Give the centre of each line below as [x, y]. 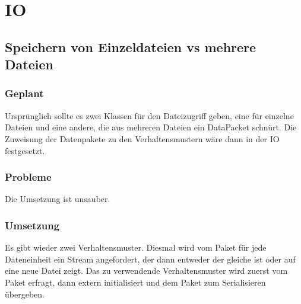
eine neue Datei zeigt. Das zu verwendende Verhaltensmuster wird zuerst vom [146, 271]
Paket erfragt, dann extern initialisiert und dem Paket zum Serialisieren [135, 282]
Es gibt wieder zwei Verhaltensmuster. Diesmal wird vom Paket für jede [136, 247]
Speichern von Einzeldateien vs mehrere [131, 47]
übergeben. [25, 294]
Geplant [24, 93]
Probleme [28, 177]
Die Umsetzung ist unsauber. [58, 199]
